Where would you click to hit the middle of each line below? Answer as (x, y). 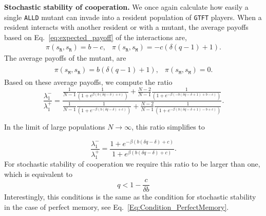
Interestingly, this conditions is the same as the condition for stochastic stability (130, 197)
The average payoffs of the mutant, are (65, 58)
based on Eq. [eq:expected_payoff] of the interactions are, (96, 37)
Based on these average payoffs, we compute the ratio (88, 82)
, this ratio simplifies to (168, 127)
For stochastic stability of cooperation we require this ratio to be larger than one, (132, 164)
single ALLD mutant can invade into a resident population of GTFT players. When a (133, 17)
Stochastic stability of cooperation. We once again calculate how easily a (126, 7)
